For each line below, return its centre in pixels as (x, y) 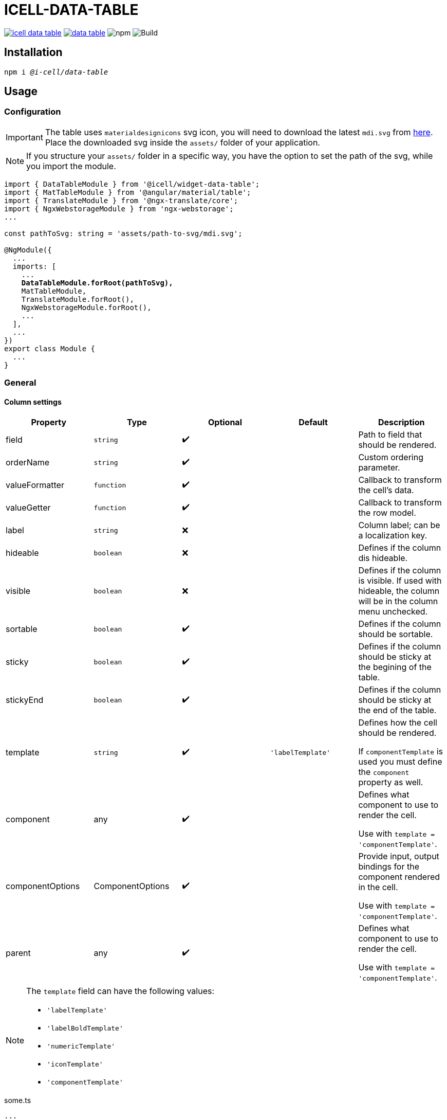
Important (24, 137)
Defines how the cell (398, 723)
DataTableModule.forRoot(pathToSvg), (97, 283)
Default (313, 422)
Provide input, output (399, 856)
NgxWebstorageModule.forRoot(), (86, 307)
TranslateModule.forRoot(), (78, 299)
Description (401, 422)
